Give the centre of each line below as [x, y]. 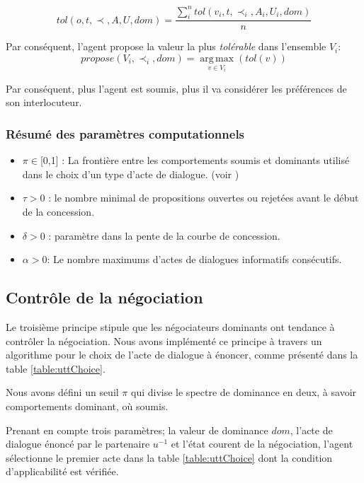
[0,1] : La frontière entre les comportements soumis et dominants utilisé [195, 160]
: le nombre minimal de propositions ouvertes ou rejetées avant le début [204, 198]
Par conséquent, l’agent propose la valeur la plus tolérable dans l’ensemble [166, 46]
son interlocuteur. [44, 102]
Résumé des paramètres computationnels [125, 133]
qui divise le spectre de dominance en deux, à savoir [244, 392]
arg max [217, 58]
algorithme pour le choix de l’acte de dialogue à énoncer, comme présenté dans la [182, 355]
